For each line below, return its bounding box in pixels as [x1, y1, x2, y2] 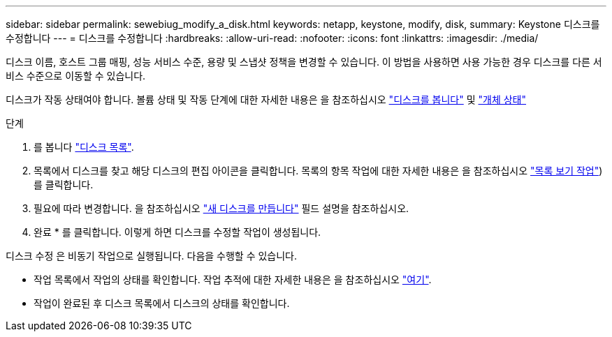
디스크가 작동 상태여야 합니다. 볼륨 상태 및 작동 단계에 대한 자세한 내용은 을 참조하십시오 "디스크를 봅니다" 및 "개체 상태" [6, 93, 527, 105]
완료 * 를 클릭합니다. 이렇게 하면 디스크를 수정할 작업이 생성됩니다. [34, 226, 321, 238]
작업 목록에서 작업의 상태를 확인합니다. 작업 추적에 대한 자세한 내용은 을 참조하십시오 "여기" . [34, 274, 432, 285]
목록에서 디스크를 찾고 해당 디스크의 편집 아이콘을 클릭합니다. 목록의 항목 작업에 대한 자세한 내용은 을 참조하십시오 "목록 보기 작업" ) [34, 165, 603, 177]
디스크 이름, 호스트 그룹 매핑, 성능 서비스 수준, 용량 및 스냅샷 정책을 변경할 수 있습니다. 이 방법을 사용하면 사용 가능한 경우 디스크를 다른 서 [6, 56, 602, 68]
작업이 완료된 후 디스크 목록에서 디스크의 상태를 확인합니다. [34, 297, 290, 309]
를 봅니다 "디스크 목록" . [34, 141, 134, 153]
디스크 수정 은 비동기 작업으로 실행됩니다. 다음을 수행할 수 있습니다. [6, 250, 298, 262]
